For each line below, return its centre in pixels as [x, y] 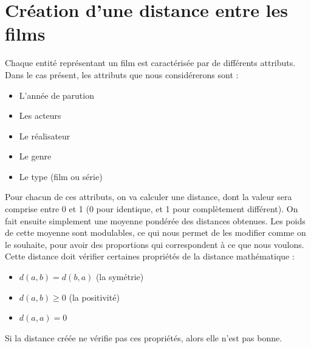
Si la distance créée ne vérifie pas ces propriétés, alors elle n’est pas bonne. [144, 337]
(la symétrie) [120, 277]
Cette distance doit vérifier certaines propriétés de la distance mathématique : [150, 256]
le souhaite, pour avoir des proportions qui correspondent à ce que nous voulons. [155, 244]
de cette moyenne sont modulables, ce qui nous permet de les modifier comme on [155, 233]
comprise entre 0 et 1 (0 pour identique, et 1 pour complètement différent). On [152, 209]
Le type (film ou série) [61, 176]
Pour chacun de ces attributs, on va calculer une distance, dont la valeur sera [149, 197]
